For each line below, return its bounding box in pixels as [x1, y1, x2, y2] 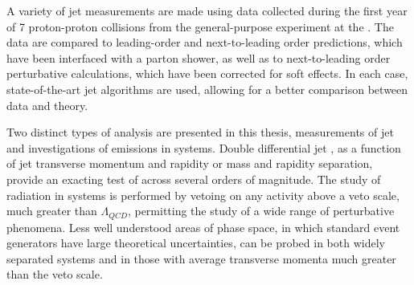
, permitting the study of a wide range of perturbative [127, 202, 395, 219]
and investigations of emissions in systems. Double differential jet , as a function [6, 139, 401, 156]
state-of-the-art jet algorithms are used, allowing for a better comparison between [6, 80, 408, 97]
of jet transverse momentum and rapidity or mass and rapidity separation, [6, 155, 373, 172]
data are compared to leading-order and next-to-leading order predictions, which [6, 34, 403, 51]
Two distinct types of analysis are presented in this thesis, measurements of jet [6, 124, 394, 140]
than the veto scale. [6, 266, 103, 283]
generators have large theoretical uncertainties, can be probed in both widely [6, 234, 385, 251]
